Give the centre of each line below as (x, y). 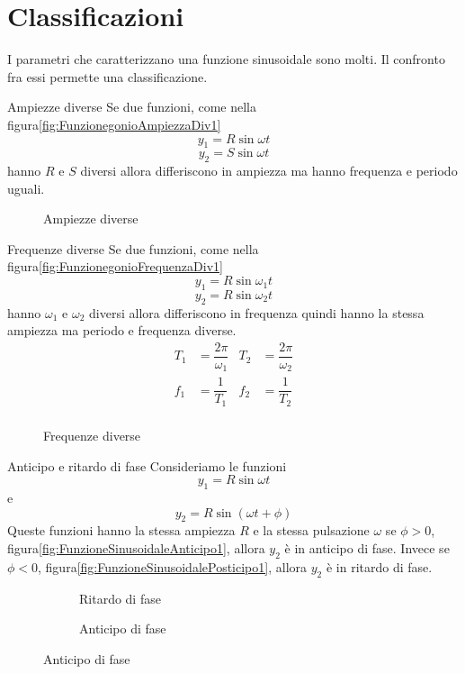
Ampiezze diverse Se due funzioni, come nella (132, 107)
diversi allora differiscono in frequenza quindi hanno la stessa (257, 312)
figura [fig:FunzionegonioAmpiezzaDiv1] (114, 124)
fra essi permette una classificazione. (107, 76)
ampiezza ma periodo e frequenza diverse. (122, 330)
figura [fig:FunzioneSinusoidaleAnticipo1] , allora (136, 547)
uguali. (26, 188)
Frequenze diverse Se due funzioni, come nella (133, 248)
